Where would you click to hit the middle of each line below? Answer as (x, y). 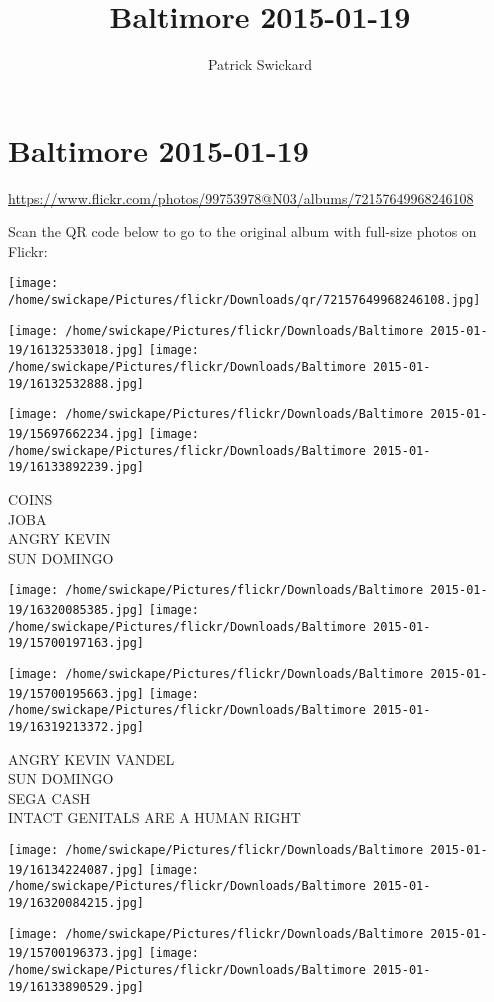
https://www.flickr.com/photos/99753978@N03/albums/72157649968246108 (241, 197)
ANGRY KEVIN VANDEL (91, 758)
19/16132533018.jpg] (76, 350)
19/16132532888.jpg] (76, 383)
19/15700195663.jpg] (76, 693)
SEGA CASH (49, 797)
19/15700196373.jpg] (76, 953)
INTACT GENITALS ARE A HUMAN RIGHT (154, 817)
